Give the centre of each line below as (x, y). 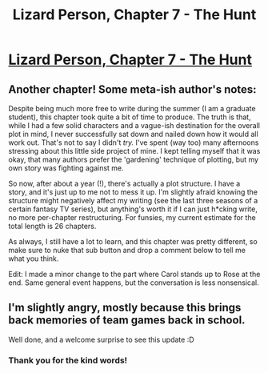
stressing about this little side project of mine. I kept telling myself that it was (134, 151)
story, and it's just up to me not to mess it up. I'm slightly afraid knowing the (133, 192)
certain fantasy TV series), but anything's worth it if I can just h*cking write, (133, 209)
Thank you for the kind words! (68, 360)
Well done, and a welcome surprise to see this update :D (101, 339)
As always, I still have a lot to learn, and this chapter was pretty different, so (133, 241)
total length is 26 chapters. (52, 226)
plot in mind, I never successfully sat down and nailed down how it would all (133, 134)
